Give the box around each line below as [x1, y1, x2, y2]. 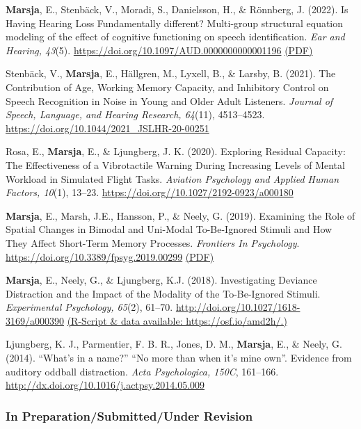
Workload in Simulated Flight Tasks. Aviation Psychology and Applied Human [6, 171, 339, 186]
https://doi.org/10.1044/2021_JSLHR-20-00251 [6, 120, 209, 135]
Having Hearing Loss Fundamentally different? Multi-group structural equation [6, 15, 344, 30]
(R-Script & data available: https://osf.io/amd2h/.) [67, 313, 287, 327]
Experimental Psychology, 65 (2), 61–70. [6, 300, 173, 314]
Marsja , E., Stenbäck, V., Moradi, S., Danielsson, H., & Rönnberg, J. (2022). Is [6, 2, 348, 16]
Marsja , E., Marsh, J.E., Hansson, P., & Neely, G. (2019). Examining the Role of [6, 208, 355, 222]
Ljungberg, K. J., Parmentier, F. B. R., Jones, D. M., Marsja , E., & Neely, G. [6, 337, 342, 351]
